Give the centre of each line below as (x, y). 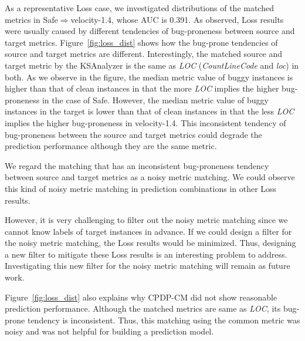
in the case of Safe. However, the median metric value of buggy (155, 99)
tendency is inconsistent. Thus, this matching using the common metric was (164, 320)
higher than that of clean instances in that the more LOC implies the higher (142, 88)
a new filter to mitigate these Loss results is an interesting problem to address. (146, 254)
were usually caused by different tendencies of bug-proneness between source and (150, 31)
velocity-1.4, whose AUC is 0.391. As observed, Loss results (177, 19)
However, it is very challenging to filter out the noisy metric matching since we (146, 220)
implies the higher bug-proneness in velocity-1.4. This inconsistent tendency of (145, 122)
